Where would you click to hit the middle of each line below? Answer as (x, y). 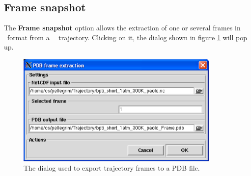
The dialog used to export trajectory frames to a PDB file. (112, 168)
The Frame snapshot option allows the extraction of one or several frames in (122, 28)
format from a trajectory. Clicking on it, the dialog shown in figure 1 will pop (127, 37)
